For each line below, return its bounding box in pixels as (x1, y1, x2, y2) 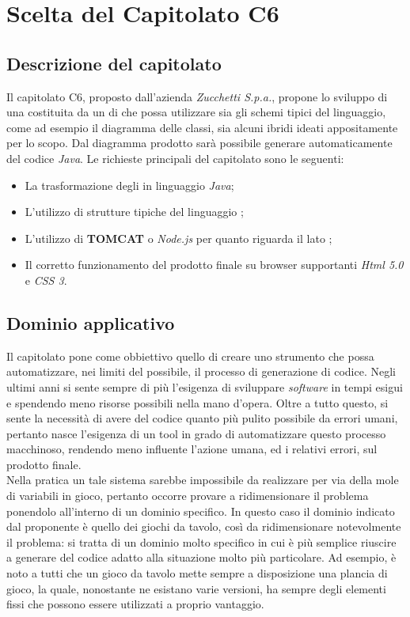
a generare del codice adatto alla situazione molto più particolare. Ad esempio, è (6, 549, 397, 566)
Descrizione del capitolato (6, 51, 222, 75)
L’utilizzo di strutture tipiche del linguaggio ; (25, 203, 244, 220)
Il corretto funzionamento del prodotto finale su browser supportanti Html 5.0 (25, 256, 404, 273)
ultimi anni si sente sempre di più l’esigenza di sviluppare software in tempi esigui (6, 378, 403, 395)
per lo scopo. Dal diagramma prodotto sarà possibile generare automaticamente (6, 134, 393, 151)
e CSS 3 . (25, 271, 67, 288)
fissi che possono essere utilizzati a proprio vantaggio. (6, 596, 264, 612)
